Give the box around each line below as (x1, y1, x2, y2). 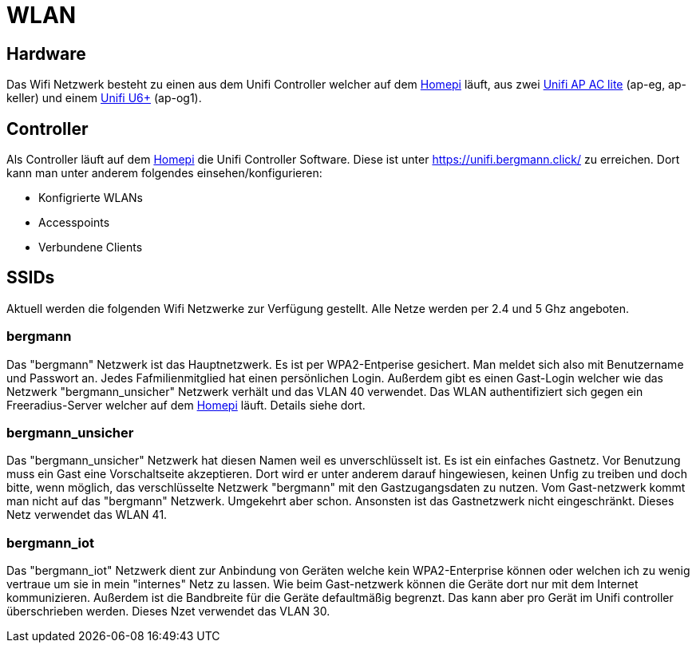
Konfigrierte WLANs (38, 191, 143, 205)
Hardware (6, 43, 86, 64)
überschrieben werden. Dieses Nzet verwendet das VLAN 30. (6, 604, 330, 619)
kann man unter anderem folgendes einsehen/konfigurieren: (6, 166, 322, 180)
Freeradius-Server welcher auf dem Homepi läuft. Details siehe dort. (6, 398, 366, 412)
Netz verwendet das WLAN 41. (6, 508, 168, 522)
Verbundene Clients (38, 240, 143, 255)
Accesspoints (38, 216, 110, 230)
